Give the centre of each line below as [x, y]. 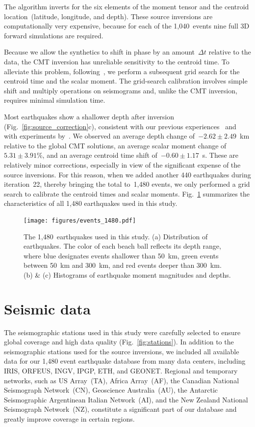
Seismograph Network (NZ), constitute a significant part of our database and [120, 409]
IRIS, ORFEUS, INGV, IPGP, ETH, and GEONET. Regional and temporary [121, 370]
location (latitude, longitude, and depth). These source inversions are [108, 16]
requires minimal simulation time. [55, 100]
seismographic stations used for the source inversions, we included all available [122, 351]
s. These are [220, 155]
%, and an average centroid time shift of [97, 155]
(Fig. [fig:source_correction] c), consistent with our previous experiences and [120, 126]
